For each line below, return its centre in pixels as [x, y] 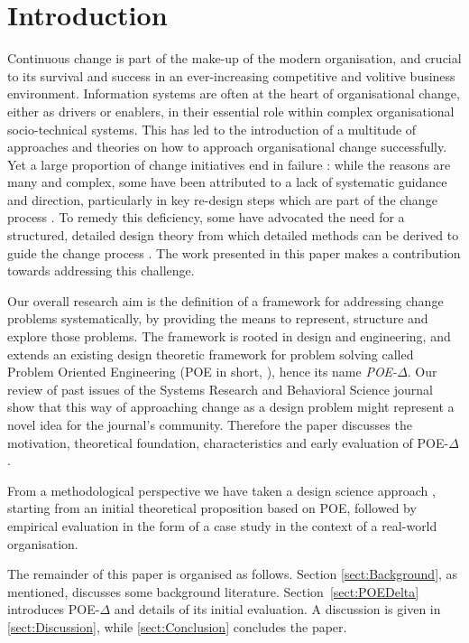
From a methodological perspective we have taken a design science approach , [221, 490]
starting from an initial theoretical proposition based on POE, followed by [212, 508]
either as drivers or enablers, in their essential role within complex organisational [231, 111]
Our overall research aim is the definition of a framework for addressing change [225, 300]
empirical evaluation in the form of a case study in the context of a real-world [222, 525]
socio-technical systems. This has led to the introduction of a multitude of [212, 129]
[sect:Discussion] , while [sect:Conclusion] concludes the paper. [177, 626]
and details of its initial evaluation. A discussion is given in [277, 609]
